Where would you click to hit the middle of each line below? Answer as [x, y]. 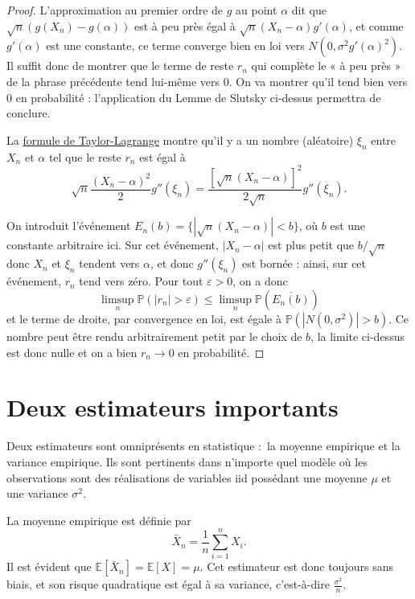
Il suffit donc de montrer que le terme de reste [120, 66]
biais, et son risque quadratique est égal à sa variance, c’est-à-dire [168, 584]
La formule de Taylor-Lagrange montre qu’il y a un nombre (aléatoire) [180, 139]
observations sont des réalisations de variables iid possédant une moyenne [187, 477]
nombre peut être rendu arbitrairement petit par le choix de [154, 336]
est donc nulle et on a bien [72, 352]
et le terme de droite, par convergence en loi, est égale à [144, 318]
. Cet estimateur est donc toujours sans [296, 566]
